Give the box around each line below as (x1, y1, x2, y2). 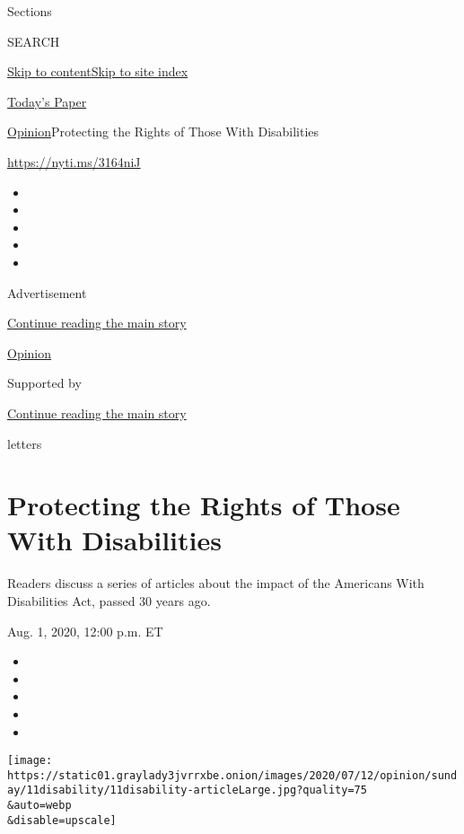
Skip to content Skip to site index (7, 62, 188, 81)
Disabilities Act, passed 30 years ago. (7, 592, 211, 610)
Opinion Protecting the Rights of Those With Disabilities (7, 122, 320, 141)
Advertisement (7, 283, 87, 302)
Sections (7, 2, 52, 20)
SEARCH (7, 31, 60, 50)
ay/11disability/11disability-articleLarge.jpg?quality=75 (7, 784, 367, 797)
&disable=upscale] (7, 813, 117, 827)
